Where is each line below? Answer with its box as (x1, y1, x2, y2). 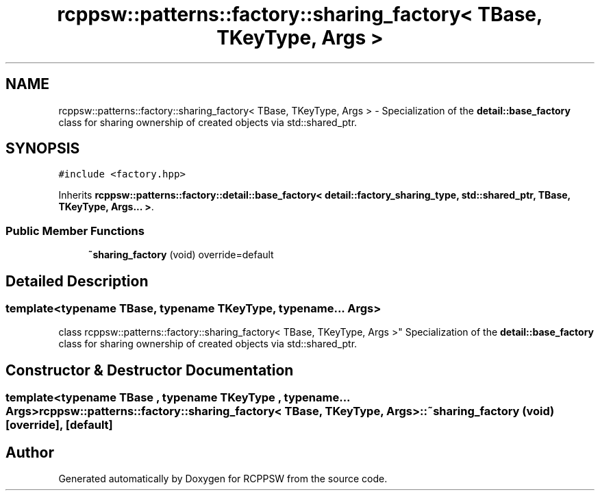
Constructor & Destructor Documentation (5, 361, 294, 379)
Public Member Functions (5, 223, 145, 238)
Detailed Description (5, 272, 149, 290)
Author (5, 443, 54, 461)
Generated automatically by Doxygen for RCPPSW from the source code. (58, 473, 388, 485)
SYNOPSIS (5, 140, 80, 158)
